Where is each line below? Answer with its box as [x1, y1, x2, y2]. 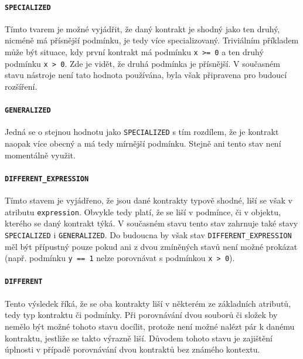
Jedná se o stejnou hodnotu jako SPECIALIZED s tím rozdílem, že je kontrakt [5, 126, 279, 138]
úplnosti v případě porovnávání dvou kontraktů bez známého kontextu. [5, 343, 260, 355]
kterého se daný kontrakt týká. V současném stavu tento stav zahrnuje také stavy [5, 217, 298, 229]
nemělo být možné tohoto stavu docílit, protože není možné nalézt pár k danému [5, 320, 295, 332]
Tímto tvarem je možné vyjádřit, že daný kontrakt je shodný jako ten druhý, [5, 22, 280, 35]
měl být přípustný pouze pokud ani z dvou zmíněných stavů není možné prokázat [5, 240, 298, 252]
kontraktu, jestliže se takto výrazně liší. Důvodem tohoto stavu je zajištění [5, 331, 273, 344]
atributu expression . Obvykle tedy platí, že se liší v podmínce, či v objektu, [5, 205, 281, 218]
